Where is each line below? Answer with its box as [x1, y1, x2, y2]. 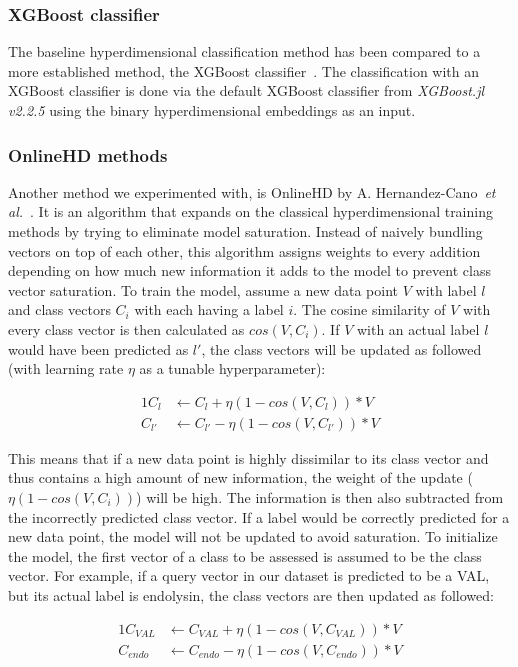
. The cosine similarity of [293, 299, 446, 320]
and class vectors [8, 299, 111, 320]
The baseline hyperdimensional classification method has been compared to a [8, 41, 481, 62]
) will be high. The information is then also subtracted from [136, 487, 504, 507]
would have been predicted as [8, 338, 189, 359]
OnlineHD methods [8, 142, 168, 167]
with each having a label [134, 299, 284, 320]
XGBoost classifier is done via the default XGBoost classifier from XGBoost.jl [8, 80, 485, 101]
